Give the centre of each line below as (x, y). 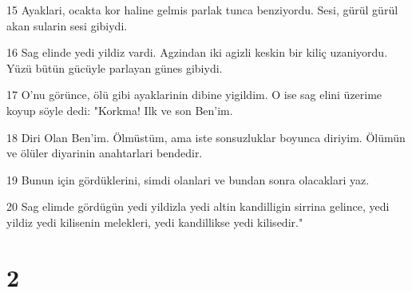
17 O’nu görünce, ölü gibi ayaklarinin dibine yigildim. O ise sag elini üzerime (194, 95)
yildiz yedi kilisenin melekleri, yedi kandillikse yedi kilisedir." (155, 222)
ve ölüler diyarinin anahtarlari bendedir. (105, 153)
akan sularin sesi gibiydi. (67, 25)
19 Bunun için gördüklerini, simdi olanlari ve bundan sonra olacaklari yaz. (188, 179)
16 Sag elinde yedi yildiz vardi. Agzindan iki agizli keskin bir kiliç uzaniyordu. (197, 52)
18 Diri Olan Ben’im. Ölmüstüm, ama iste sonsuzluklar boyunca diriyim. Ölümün (206, 137)
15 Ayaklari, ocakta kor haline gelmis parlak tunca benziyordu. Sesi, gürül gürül (202, 10)
